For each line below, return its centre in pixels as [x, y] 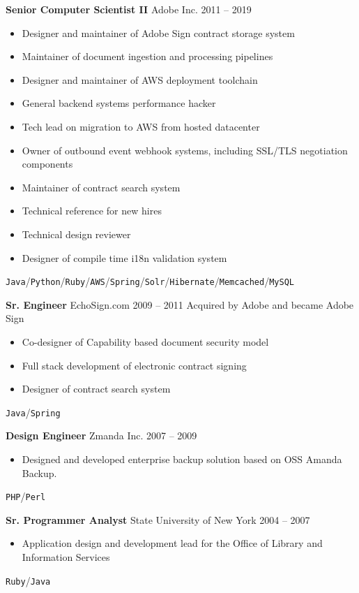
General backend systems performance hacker [119, 103]
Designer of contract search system [96, 389]
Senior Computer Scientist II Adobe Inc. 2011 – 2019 [129, 9]
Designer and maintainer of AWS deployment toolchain [140, 79]
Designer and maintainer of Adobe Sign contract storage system [158, 32]
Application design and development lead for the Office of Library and [172, 543]
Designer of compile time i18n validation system [124, 257]
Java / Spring [33, 412]
